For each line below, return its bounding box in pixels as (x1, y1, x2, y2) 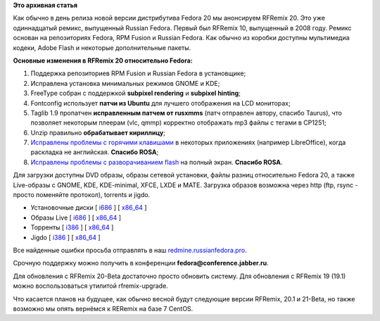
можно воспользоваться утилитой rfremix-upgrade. (13, 282, 168, 290)
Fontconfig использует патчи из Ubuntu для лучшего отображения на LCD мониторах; (30, 99, 291, 107)
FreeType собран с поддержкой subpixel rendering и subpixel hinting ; (30, 89, 241, 98)
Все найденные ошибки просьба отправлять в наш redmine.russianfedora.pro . (13, 246, 247, 254)
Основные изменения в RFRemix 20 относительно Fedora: (13, 56, 193, 65)
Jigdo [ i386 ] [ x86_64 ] (30, 233, 101, 241)
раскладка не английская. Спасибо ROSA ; (30, 148, 159, 156)
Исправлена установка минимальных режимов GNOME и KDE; (30, 79, 220, 87)
